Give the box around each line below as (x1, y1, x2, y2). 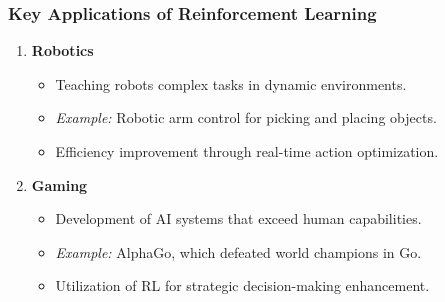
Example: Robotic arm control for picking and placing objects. (55, 107, 437, 128)
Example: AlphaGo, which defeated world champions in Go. (55, 241, 422, 262)
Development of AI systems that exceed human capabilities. (55, 208, 422, 229)
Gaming (31, 174, 88, 195)
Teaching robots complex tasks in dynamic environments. (55, 73, 407, 94)
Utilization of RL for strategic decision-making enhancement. (55, 275, 430, 296)
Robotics (31, 40, 94, 61)
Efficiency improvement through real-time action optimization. (55, 141, 439, 161)
